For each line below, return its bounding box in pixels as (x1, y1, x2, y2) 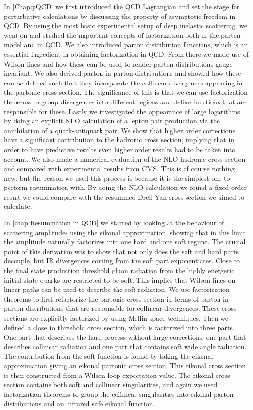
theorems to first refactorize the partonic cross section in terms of (4, 293, 199, 304)
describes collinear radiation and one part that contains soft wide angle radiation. (4, 341, 247, 351)
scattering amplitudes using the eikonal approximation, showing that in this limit (4, 227, 246, 237)
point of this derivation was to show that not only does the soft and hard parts (4, 246, 239, 256)
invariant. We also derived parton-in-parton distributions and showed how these (4, 68, 241, 78)
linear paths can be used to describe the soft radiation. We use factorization (4, 284, 230, 294)
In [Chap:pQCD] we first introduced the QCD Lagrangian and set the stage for (4, 1, 240, 11)
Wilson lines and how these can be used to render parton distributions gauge (4, 58, 233, 68)
